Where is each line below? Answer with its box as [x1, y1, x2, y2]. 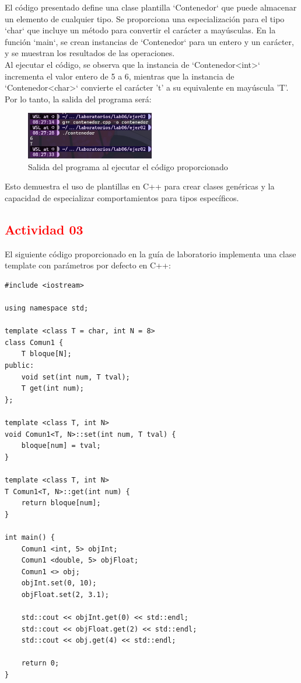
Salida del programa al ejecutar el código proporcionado [28, 160, 228, 173]
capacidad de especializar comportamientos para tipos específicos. [5, 191, 239, 203]
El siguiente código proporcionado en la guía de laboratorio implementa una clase [5, 247, 296, 260]
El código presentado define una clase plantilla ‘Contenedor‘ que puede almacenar [5, 1, 297, 13]
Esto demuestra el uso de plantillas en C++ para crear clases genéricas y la [5, 180, 275, 192]
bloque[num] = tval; [21, 441, 101, 450]
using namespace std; [5, 304, 89, 313]
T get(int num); [21, 384, 85, 393]
